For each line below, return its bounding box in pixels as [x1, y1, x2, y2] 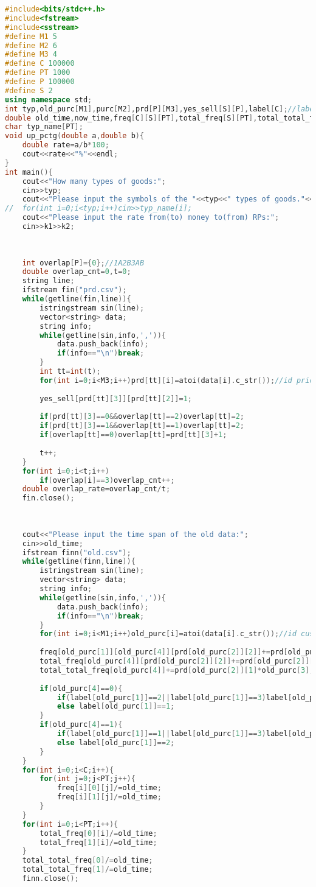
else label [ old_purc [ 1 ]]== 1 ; [57, 702, 175, 711]
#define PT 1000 [5, 68, 70, 77]
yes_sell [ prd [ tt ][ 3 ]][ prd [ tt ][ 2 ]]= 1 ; [39, 394, 192, 403]
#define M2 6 [5, 41, 57, 50]
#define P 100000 [5, 77, 75, 86]
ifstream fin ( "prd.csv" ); [22, 286, 127, 295]
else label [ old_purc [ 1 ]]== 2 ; [57, 738, 175, 747]
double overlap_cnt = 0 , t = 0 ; [22, 267, 131, 276]
